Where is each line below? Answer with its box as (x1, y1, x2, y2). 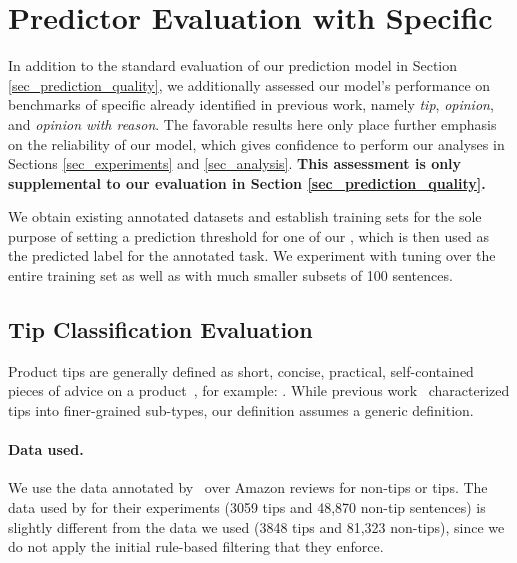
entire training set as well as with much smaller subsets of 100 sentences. (8, 265, 453, 286)
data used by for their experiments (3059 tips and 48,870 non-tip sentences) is (8, 497, 486, 518)
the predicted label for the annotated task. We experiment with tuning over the (8, 245, 496, 266)
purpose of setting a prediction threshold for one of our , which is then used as (8, 225, 489, 246)
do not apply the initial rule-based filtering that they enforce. (8, 536, 384, 557)
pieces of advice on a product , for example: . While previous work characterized (8, 380, 510, 401)
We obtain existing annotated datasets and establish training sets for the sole (8, 206, 482, 227)
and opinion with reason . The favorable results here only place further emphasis (8, 113, 497, 134)
